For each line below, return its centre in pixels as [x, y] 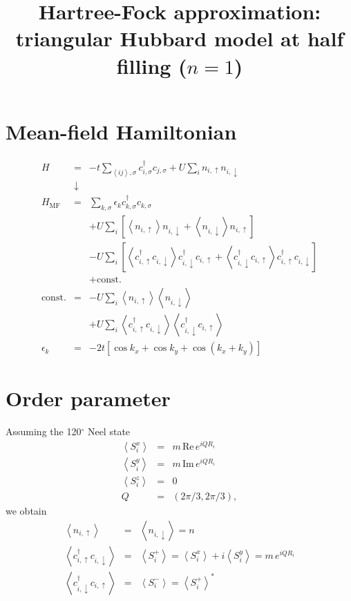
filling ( [152, 65]
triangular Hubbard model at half [180, 38]
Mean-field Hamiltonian [121, 131]
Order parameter [88, 398]
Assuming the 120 [44, 431]
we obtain [26, 511]
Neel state [109, 431]
